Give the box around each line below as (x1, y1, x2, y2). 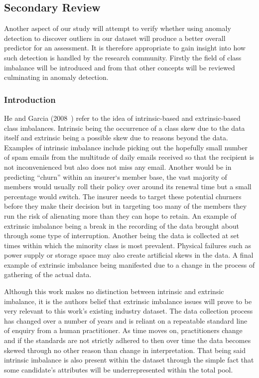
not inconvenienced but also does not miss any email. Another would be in (4, 161, 232, 172)
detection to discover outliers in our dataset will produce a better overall (4, 32, 226, 43)
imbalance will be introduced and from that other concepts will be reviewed (4, 62, 235, 72)
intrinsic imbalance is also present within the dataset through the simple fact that (4, 355, 254, 365)
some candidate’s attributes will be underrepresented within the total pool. (4, 364, 233, 375)
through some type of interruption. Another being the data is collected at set (4, 230, 240, 241)
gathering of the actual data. (4, 269, 92, 280)
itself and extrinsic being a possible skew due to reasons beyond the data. (4, 132, 228, 143)
